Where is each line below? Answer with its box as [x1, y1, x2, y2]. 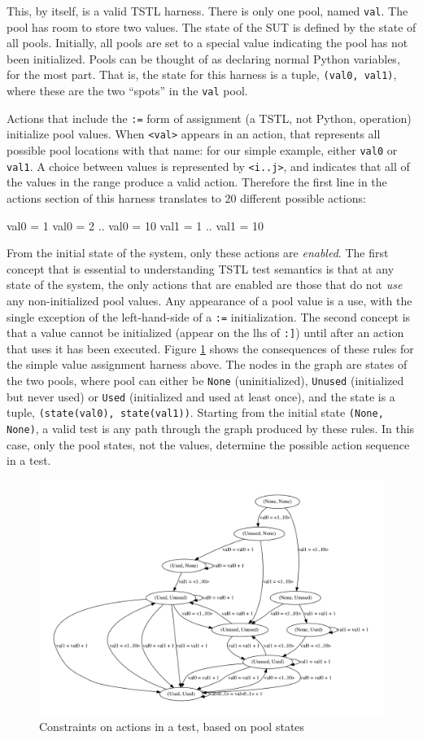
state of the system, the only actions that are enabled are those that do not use [7, 276, 403, 293]
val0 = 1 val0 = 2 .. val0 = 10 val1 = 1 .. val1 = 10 [7, 217, 264, 234]
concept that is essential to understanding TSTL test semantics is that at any [7, 260, 395, 277]
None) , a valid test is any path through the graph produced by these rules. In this [7, 420, 415, 436]
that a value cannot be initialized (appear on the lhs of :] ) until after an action [7, 324, 404, 341]
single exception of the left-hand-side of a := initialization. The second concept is [7, 308, 411, 325]
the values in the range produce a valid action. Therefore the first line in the [7, 173, 387, 190]
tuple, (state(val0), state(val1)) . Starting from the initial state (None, [7, 404, 384, 421]
